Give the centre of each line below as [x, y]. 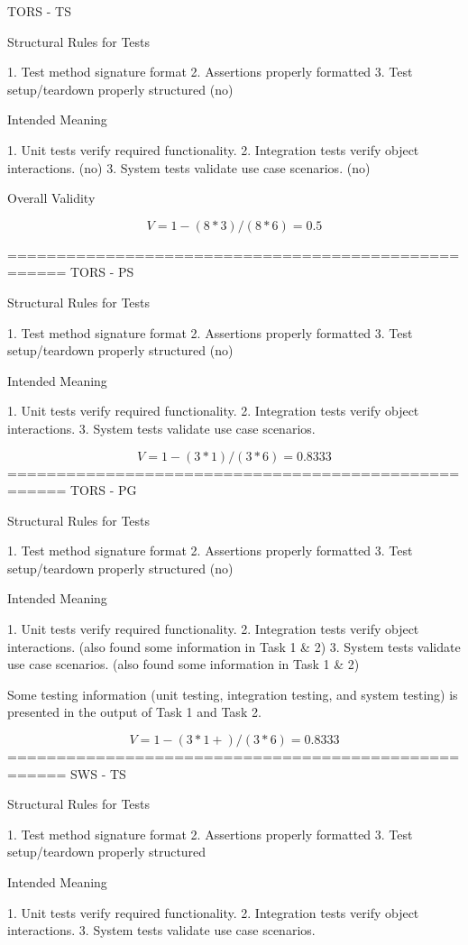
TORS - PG [104, 490]
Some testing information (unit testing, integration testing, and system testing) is [233, 694]
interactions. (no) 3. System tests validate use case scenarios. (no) [189, 167]
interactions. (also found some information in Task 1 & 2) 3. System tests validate [234, 646]
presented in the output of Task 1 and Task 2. [134, 712]
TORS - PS [102, 272]
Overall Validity [51, 198]
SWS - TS [98, 773]
